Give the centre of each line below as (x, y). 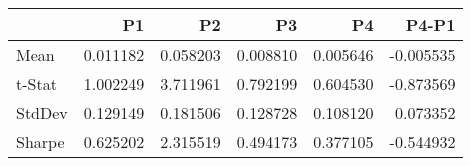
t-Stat (36, 83)
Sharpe (40, 141)
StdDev (42, 112)
